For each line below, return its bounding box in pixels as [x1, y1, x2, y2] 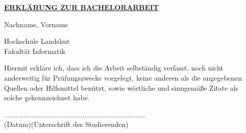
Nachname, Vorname [4, 19, 68, 29]
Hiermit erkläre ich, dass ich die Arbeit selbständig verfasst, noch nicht [4, 62, 224, 73]
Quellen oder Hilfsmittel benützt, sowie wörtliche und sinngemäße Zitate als [4, 82, 238, 93]
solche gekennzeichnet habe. [4, 92, 90, 103]
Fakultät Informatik [4, 45, 66, 56]
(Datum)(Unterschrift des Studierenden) [4, 119, 129, 129]
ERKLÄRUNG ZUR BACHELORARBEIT [4, 2, 159, 12]
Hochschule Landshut [4, 36, 70, 46]
